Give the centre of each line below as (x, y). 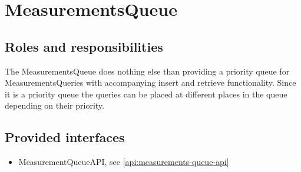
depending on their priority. (54, 105)
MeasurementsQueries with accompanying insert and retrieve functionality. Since (150, 82)
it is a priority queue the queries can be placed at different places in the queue (146, 94)
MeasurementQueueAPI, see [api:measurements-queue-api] (124, 162)
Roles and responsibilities (84, 46)
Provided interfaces (65, 137)
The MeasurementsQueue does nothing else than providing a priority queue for (147, 71)
